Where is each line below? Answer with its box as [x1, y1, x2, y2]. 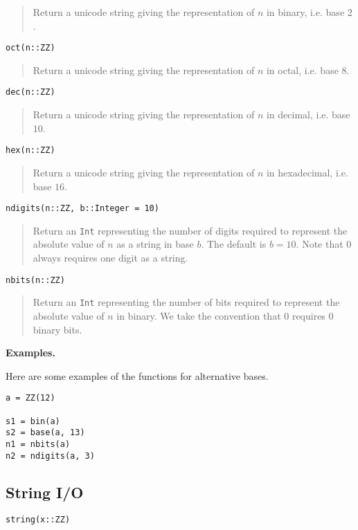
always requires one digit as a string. [33, 250, 188, 265]
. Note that [296, 237, 343, 251]
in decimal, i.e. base [266, 107, 350, 122]
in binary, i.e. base [266, 5, 345, 19]
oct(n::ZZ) [6, 43, 55, 53]
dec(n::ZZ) [6, 87, 55, 98]
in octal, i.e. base [266, 62, 339, 77]
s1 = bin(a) [6, 416, 60, 426]
